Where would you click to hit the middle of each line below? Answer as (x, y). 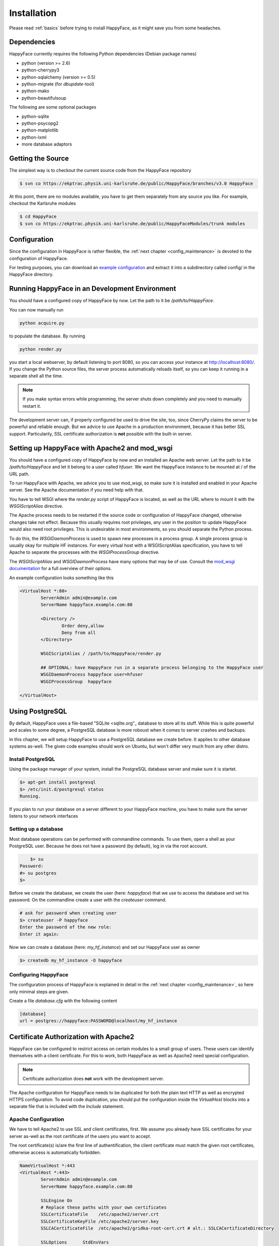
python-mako (36, 91)
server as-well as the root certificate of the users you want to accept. (80, 1136)
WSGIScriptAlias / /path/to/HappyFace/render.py (101, 654)
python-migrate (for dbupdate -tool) (58, 84)
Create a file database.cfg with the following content (63, 1001)
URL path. (19, 474)
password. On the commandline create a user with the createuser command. (88, 900)
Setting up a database (36, 829)
